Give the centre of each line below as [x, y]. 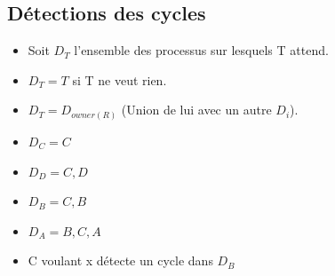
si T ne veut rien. [120, 79]
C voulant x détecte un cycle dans [120, 260]
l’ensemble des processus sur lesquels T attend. [201, 50]
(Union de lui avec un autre [196, 110]
